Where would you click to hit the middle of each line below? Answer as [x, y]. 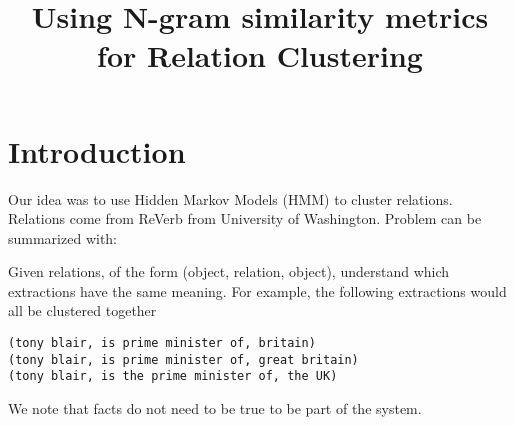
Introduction [97, 150]
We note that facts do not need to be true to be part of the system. [215, 408]
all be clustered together [82, 310]
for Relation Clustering [260, 55]
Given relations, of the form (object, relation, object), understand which [229, 271]
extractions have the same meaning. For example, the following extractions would [257, 290]
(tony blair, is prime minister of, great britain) [183, 359]
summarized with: [63, 237]
